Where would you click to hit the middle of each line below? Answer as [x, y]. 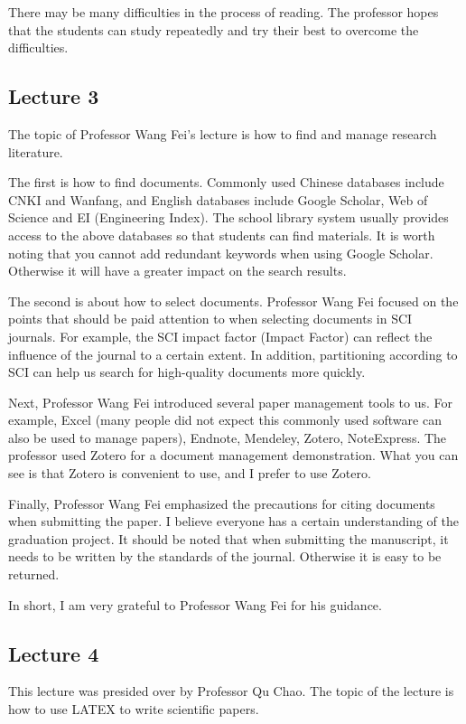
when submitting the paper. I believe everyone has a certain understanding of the [233, 521]
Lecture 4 [54, 653]
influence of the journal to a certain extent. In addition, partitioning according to [233, 354]
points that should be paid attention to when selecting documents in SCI [210, 319]
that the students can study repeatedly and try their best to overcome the [214, 29]
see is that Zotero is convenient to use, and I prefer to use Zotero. [190, 473]
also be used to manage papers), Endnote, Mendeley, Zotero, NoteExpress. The [228, 437]
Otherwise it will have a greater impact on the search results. [177, 271]
